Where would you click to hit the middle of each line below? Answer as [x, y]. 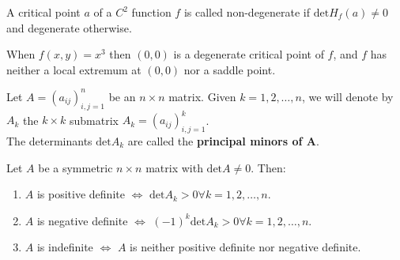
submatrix [94, 120]
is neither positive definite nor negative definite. [245, 247]
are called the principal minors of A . [223, 140]
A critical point [43, 12]
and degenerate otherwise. [69, 27]
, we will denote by [347, 96]
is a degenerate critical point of [249, 54]
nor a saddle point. [230, 69]
